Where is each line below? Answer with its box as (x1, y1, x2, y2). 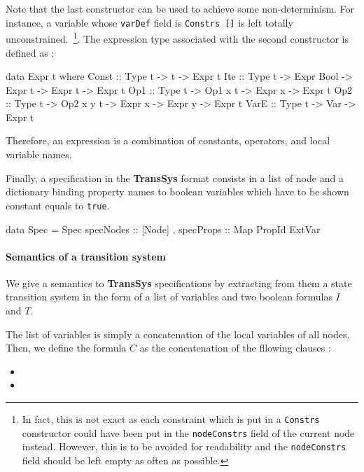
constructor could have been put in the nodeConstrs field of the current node (22, 425, 355, 440)
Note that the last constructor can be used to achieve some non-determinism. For (6, 1, 355, 15)
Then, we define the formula (6, 340, 127, 355)
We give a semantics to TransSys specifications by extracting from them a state (6, 275, 352, 290)
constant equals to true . (6, 197, 110, 212)
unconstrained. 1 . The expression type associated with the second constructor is (6, 29, 349, 46)
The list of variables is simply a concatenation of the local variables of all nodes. (6, 326, 350, 341)
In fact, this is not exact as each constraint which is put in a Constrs (22, 412, 320, 426)
